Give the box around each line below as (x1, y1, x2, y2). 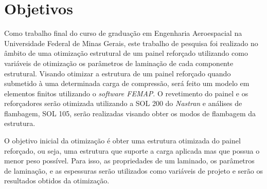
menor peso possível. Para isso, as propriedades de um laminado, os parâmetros (4, 155, 255, 166)
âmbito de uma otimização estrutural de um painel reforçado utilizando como (4, 48, 248, 58)
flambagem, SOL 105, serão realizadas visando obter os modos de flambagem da (4, 108, 256, 118)
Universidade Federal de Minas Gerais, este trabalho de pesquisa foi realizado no (4, 37, 258, 48)
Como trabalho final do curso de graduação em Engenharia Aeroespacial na (4, 28, 242, 38)
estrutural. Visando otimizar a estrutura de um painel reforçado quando (4, 68, 231, 78)
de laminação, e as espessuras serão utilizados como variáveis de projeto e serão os (4, 165, 263, 176)
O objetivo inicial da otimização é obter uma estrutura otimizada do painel (4, 135, 241, 146)
